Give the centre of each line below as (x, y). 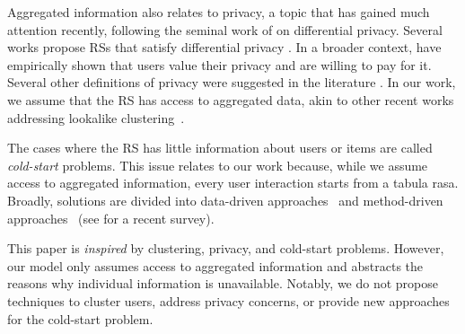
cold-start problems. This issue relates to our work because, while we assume (218, 165)
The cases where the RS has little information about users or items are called (220, 148)
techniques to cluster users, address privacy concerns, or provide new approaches (228, 300)
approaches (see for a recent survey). (111, 218)
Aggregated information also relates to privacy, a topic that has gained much (219, 12)
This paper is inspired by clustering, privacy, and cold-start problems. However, (226, 248)
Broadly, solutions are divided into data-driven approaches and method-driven (225, 200)
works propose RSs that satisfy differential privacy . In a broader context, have (224, 47)
